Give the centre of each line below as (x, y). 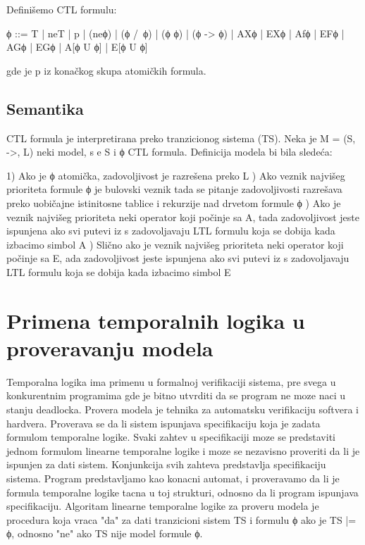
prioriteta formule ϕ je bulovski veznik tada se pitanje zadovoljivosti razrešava (174, 189)
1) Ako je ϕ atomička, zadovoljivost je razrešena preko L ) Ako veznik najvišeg (176, 175)
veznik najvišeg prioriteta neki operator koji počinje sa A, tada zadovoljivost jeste (183, 217)
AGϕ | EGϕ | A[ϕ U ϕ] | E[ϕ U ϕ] (77, 47)
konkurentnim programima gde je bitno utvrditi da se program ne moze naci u (176, 395)
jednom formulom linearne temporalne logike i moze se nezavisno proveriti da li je (183, 450)
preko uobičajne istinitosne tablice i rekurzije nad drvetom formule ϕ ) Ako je (174, 202)
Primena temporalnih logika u (156, 320)
